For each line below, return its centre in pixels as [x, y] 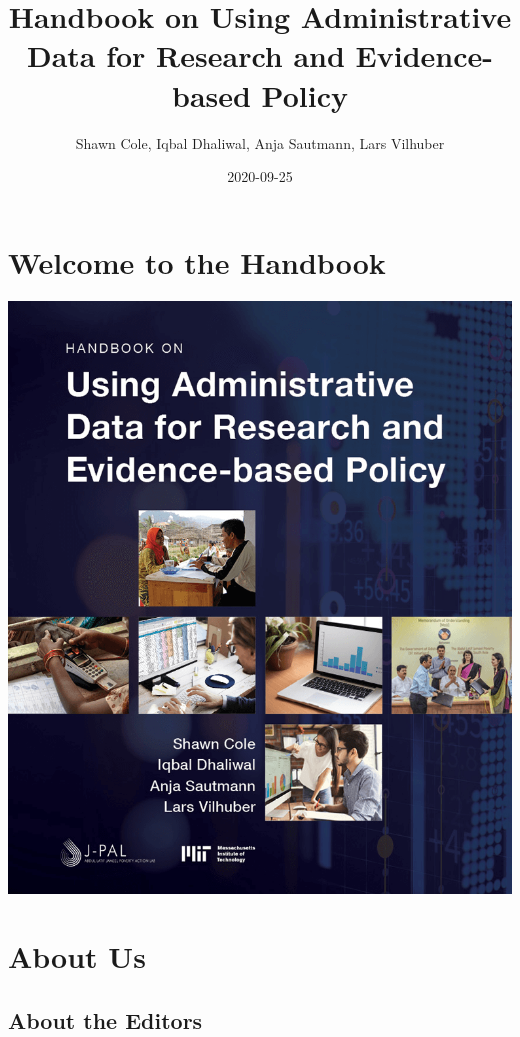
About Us [77, 956]
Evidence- [424, 55]
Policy [304, 94]
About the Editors [105, 1020]
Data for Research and [185, 55]
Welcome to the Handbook [197, 261]
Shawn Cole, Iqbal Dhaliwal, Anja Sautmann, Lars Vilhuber [260, 142]
